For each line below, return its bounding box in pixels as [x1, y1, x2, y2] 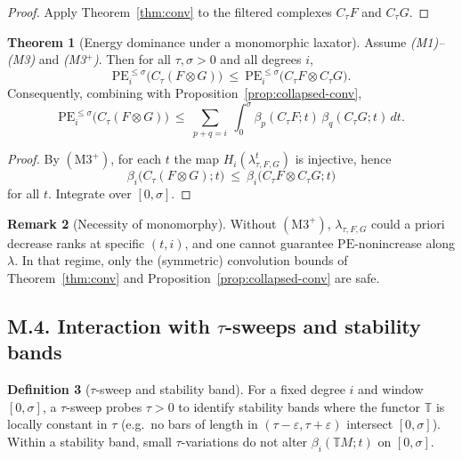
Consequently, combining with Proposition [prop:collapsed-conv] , [7, 84, 362, 102]
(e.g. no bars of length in [120, 415, 258, 433]
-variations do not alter [181, 431, 308, 450]
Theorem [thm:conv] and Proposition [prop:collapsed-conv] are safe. [7, 269, 380, 287]
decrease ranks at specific [7, 233, 145, 252]
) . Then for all [93, 50, 171, 68]
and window [358, 380, 424, 399]
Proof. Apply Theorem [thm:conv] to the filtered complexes [7, 3, 332, 20]
